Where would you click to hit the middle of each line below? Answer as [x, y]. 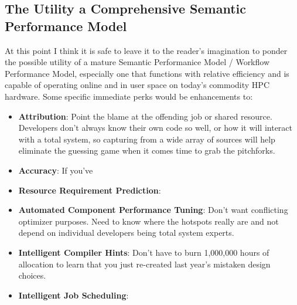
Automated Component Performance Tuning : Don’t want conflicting [153, 210]
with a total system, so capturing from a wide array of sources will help [147, 139]
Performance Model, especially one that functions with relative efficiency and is [147, 73]
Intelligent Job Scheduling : [74, 295]
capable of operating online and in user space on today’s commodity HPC [137, 85]
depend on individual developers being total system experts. [126, 233]
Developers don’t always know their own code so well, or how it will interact [156, 128]
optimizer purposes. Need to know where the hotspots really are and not [148, 221]
